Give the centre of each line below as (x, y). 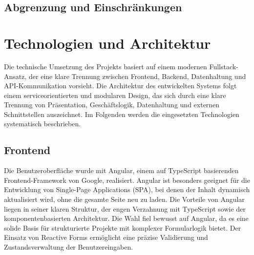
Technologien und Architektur (107, 43)
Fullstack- (224, 66)
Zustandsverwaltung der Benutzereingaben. (69, 247)
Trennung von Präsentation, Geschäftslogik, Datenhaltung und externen (112, 105)
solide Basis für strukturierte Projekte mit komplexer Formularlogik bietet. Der (123, 227)
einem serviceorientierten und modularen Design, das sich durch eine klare (115, 95)
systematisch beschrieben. (42, 124)
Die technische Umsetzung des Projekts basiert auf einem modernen (106, 66)
